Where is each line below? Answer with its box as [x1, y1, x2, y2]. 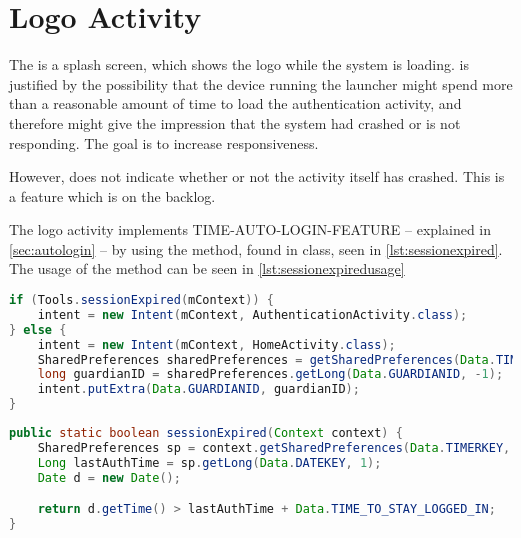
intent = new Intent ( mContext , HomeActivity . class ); [37, 337, 396, 352]
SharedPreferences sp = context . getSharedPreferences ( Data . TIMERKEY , [37, 440, 511, 455]
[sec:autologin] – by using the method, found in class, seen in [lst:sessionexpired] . [9, 238, 503, 259]
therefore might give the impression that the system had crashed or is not [9, 112, 461, 133]
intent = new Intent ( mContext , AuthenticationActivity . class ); [37, 307, 468, 322]
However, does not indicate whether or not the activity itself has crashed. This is [9, 166, 505, 187]
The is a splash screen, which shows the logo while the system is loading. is [9, 54, 470, 75]
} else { [9, 322, 67, 337]
